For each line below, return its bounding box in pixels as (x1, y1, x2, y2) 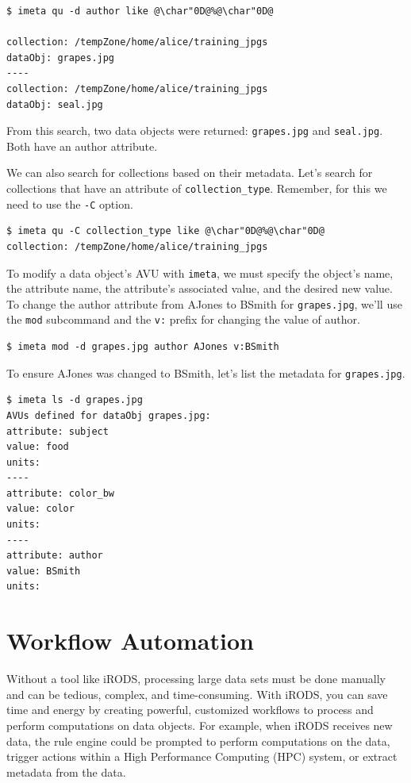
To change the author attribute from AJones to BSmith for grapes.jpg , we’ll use (6, 295, 402, 312)
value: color (6, 503, 75, 515)
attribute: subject (6, 425, 109, 437)
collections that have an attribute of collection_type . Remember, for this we (6, 180, 387, 196)
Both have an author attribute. (6, 137, 158, 154)
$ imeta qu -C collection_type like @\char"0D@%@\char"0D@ (6, 225, 325, 237)
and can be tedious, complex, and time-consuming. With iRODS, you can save (6, 685, 388, 702)
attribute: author (6, 550, 103, 562)
